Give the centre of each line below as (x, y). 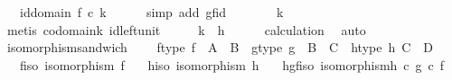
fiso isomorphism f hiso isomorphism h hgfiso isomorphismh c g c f (232, 64)
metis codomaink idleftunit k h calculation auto (186, 29)
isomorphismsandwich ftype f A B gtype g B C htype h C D (220, 47)
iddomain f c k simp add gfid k (151, 12)
